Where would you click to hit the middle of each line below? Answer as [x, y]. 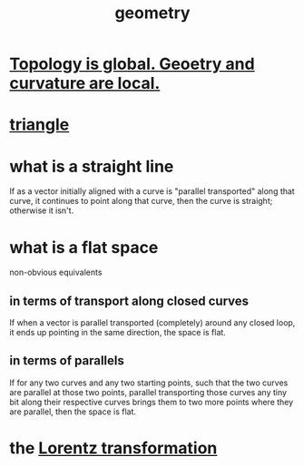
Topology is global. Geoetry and [132, 64]
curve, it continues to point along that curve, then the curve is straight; [141, 201]
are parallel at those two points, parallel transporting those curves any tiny [148, 392]
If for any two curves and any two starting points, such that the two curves [149, 383]
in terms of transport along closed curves [129, 301]
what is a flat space [84, 247]
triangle [39, 125]
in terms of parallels [67, 361]
